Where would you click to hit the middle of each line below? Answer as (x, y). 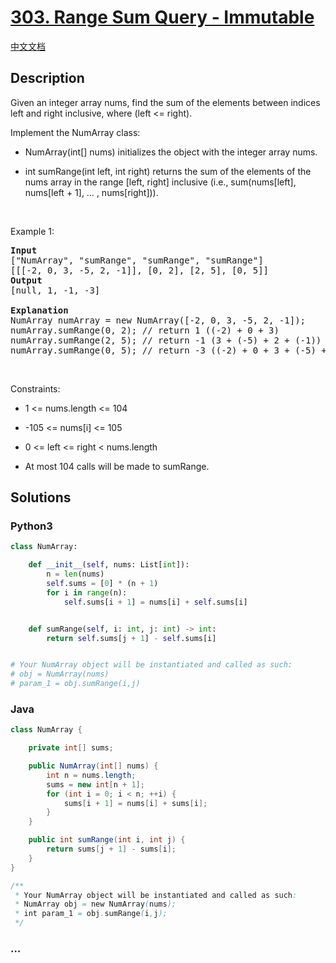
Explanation (39, 310)
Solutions (41, 497)
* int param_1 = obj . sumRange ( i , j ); (91, 914)
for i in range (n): (87, 592)
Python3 (31, 526)
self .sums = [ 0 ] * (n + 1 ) (102, 584)
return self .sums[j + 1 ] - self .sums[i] (131, 638)
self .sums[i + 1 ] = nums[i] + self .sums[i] (155, 602)
